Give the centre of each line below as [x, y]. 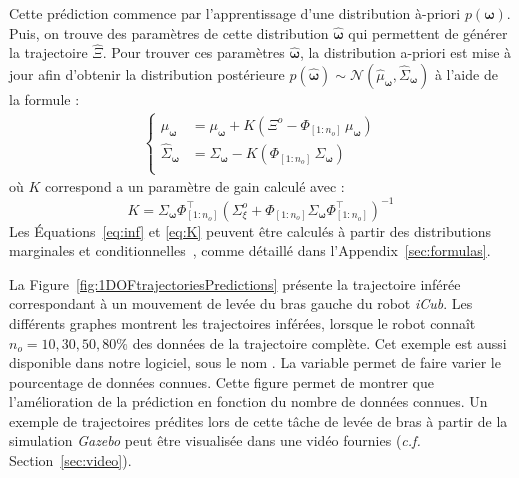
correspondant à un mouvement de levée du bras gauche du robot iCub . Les [241, 303]
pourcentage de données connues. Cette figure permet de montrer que [221, 381]
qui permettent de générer [428, 32]
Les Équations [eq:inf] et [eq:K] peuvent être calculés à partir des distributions [250, 230]
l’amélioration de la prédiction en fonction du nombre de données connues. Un [248, 401]
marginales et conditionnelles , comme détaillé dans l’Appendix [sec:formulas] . [250, 250]
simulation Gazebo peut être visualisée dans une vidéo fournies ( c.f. [215, 440]
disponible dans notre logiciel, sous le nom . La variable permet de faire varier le [255, 362]
